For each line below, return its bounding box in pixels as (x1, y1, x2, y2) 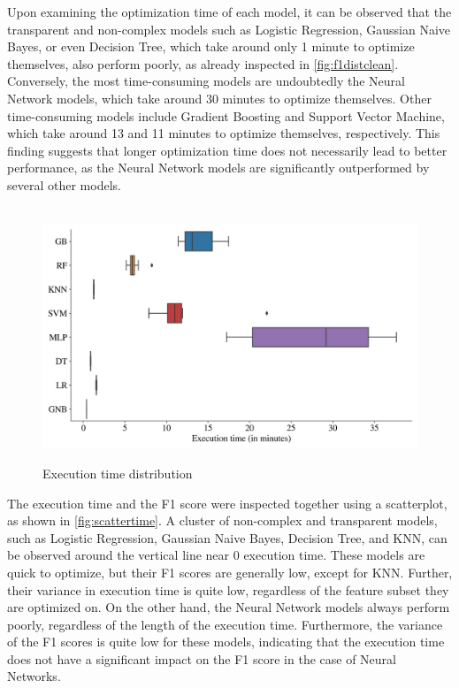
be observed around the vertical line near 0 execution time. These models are (7, 546, 425, 564)
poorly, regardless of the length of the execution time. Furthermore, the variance (7, 615, 443, 633)
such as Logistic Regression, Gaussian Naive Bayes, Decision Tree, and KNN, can (7, 528, 448, 547)
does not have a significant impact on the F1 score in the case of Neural (7, 649, 396, 668)
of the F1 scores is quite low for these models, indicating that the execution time (7, 632, 445, 651)
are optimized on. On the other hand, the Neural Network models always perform (7, 598, 450, 616)
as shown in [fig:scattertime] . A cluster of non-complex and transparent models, (7, 511, 438, 530)
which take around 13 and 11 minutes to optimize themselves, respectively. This (7, 124, 440, 142)
